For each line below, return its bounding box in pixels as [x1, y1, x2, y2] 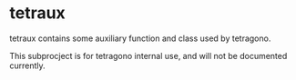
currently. [9, 60, 46, 71]
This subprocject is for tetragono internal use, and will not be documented [9, 50, 288, 61]
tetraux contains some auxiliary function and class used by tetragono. [9, 33, 271, 44]
